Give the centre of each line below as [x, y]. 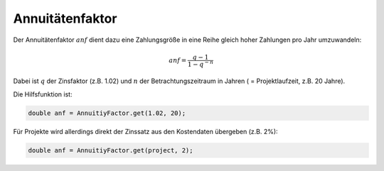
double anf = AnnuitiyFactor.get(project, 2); [111, 150]
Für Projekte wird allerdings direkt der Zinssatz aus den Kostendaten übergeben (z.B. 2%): [145, 131]
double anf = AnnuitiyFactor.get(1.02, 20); [107, 113]
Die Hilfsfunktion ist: [43, 94]
